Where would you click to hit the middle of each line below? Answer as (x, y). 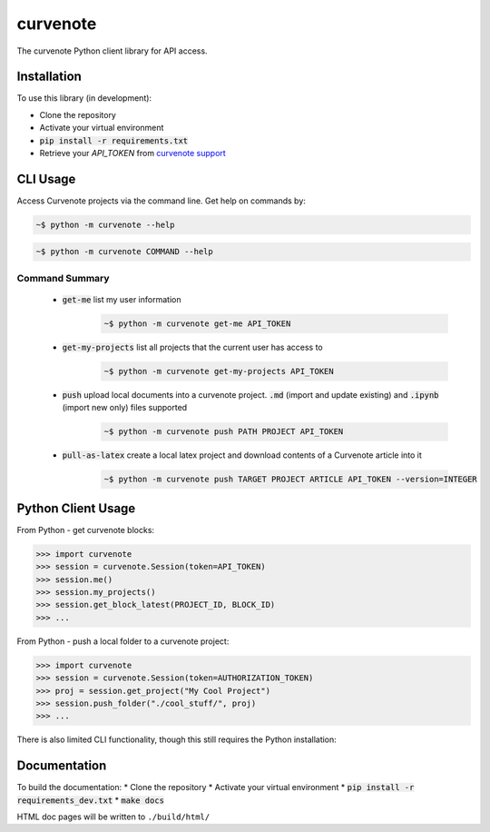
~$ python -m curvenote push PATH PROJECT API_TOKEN (224, 432)
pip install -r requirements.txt (114, 140)
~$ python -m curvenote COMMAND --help (124, 252)
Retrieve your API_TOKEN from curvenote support (132, 154)
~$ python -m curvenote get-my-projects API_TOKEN (219, 371)
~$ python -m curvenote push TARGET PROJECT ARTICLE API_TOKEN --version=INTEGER (291, 480)
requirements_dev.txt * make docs (91, 800)
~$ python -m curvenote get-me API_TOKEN (197, 324)
